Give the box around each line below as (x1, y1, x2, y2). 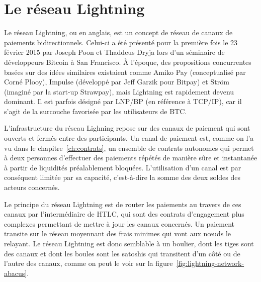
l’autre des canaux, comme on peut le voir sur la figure (4, 258, 173, 268)
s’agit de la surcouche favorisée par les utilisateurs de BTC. (4, 106, 187, 116)
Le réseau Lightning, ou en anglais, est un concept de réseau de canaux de (4, 27, 233, 38)
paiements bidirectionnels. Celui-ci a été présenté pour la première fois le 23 (4, 37, 238, 47)
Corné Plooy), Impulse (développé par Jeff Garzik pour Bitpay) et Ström (4, 76, 229, 87)
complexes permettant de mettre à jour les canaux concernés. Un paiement (4, 218, 235, 229)
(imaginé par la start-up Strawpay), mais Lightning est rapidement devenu (4, 86, 234, 97)
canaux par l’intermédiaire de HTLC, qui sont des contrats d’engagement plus (4, 209, 244, 219)
